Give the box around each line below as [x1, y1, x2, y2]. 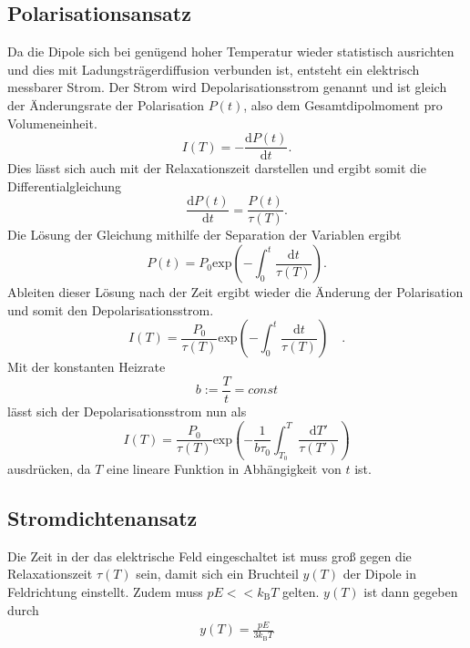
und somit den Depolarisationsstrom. [7, 300, 214, 319]
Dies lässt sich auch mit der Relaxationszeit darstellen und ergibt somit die [7, 159, 426, 178]
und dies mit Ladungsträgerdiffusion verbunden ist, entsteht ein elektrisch [7, 59, 420, 78]
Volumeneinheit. [7, 113, 97, 132]
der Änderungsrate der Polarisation [7, 95, 205, 114]
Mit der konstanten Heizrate [7, 357, 166, 376]
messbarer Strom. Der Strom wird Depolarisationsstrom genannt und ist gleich [7, 77, 447, 97]
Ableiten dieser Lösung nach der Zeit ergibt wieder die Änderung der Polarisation [7, 283, 464, 302]
